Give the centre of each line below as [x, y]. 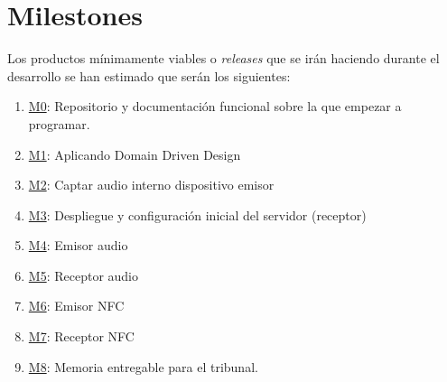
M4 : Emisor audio [78, 245]
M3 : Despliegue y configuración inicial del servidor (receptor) [197, 214]
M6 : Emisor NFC [76, 306]
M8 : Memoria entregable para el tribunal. [143, 366]
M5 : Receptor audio [83, 275]
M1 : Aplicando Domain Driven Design [135, 154]
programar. [59, 123]
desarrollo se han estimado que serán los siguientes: [149, 75]
